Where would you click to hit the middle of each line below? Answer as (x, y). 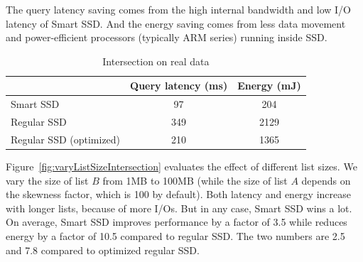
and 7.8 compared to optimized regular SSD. (103, 250)
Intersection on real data (156, 61)
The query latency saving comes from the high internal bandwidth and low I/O (179, 9)
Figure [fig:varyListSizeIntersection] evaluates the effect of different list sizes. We (181, 166)
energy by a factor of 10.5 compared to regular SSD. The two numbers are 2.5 (175, 235)
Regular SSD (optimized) (66, 139)
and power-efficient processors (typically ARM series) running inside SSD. (167, 37)
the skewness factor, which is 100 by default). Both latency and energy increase (178, 194)
